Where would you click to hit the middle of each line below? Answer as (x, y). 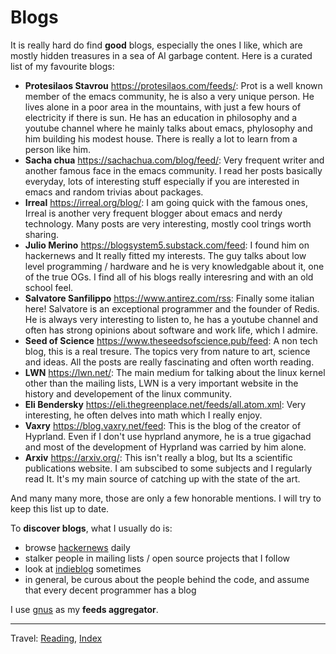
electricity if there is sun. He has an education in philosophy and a (161, 117)
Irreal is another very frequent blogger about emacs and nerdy (153, 213)
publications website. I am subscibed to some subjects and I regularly (168, 468)
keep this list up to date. (60, 508)
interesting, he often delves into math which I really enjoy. (143, 415)
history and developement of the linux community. (128, 393)
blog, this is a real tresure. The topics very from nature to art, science (167, 351)
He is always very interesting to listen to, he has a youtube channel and (171, 319)
